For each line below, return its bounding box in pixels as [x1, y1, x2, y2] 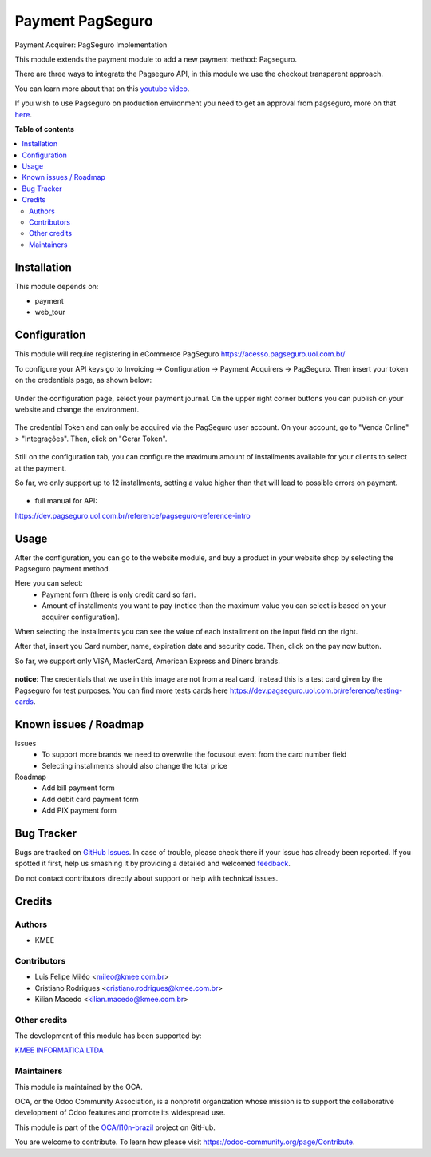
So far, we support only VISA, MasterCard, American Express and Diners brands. [14, 656, 281, 666]
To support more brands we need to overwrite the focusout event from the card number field [42, 749, 347, 759]
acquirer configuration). [42, 612, 120, 622]
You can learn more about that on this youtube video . [14, 84, 190, 93]
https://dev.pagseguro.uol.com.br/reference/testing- [229, 686, 403, 695]
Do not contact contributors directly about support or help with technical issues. [14, 873, 279, 883]
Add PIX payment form [42, 805, 117, 815]
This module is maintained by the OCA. [14, 1082, 143, 1091]
